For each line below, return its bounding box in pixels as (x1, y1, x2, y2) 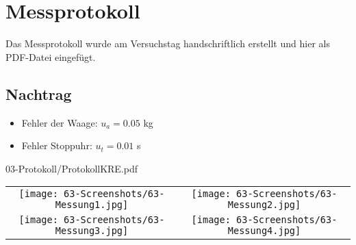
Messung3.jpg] (55, 225, 129, 237)
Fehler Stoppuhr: (21, 138, 92, 153)
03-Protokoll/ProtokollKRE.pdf (5, 161, 138, 175)
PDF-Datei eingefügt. (5, 49, 96, 64)
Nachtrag (5, 83, 72, 104)
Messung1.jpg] (55, 199, 129, 211)
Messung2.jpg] (227, 199, 301, 211)
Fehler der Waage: (21, 115, 98, 129)
